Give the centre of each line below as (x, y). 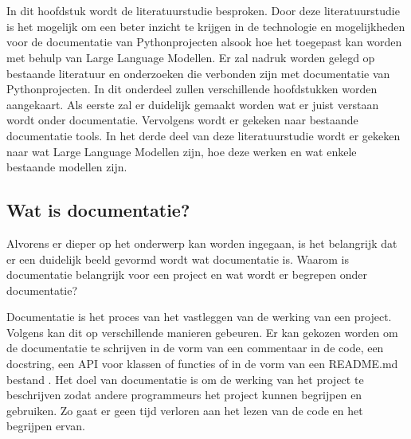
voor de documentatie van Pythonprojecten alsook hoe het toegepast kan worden (204, 42)
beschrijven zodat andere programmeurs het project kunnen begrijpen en (184, 395)
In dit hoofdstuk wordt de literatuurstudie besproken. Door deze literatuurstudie (203, 11)
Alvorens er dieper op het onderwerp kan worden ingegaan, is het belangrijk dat (202, 243)
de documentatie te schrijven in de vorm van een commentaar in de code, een (195, 348)
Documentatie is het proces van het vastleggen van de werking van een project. (199, 317)
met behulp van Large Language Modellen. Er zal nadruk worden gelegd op (191, 57)
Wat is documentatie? (98, 210)
